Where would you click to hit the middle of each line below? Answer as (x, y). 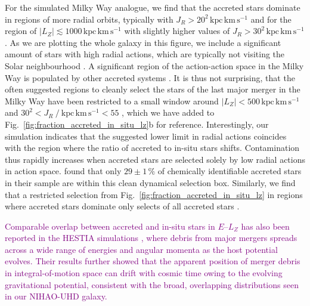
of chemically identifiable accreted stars (230, 171)
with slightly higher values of (177, 31)
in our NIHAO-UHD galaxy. (56, 296)
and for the (271, 19)
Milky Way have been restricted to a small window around (112, 101)
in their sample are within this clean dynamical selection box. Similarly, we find (150, 182)
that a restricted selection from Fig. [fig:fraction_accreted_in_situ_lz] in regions (154, 194)
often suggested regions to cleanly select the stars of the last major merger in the (153, 89)
